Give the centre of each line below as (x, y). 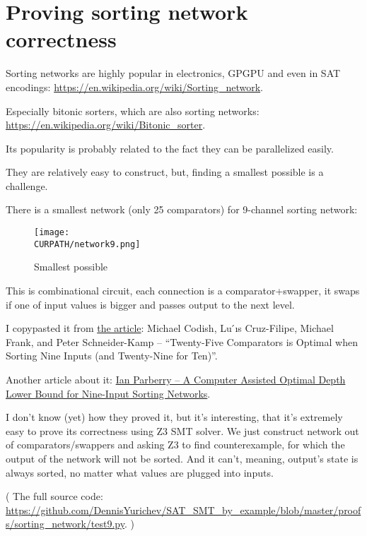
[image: (52, 233)
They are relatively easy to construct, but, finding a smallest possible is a (165, 172)
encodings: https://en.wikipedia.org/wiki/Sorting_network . (134, 87)
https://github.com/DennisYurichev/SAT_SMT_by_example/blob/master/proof (183, 510)
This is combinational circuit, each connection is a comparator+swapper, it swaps (183, 290)
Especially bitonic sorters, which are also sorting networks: (133, 111)
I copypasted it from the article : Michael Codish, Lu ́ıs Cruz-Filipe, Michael (170, 328)
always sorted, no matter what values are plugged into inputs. (140, 472)
